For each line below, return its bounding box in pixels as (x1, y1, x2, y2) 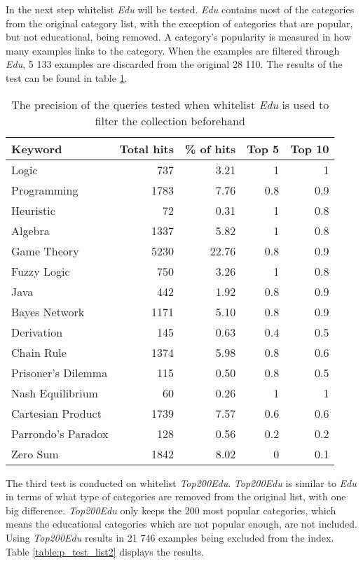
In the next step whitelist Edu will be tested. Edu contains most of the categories (6, 2, 355, 16)
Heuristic (11, 202, 55, 218)
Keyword (11, 140, 62, 157)
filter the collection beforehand (95, 112, 245, 129)
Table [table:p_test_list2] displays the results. (6, 544, 205, 558)
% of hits (185, 140, 236, 157)
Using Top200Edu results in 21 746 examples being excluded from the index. (6, 530, 334, 544)
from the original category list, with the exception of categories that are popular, (6, 15, 353, 30)
